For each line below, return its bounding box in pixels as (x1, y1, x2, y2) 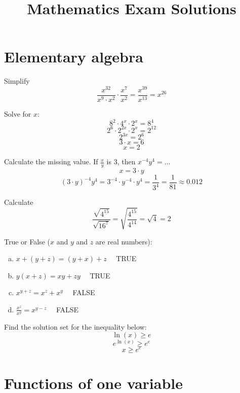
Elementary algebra (4, 46, 143, 67)
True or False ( (4, 236, 50, 246)
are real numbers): (95, 236, 152, 246)
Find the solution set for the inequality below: (4, 321, 147, 332)
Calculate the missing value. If (4, 156, 98, 167)
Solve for (4, 109, 31, 119)
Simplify (4, 76, 30, 86)
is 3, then (106, 156, 136, 167)
